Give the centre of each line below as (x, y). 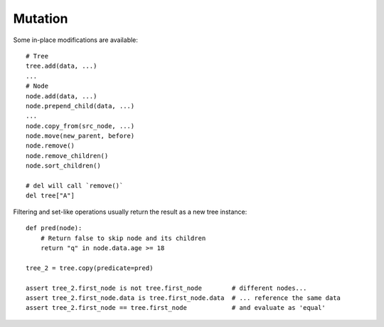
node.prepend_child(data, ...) (80, 106)
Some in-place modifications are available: (76, 40)
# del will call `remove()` (75, 186)
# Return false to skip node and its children (123, 238)
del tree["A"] (50, 196)
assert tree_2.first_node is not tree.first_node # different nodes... (166, 288)
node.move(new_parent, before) (80, 136)
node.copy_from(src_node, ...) (80, 126)
